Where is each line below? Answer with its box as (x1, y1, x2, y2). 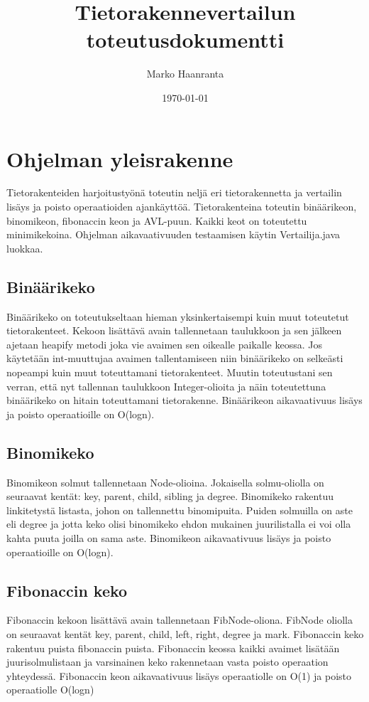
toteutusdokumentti (86, 25, 285, 54)
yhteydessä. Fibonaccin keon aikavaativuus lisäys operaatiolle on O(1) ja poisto (6, 668, 352, 683)
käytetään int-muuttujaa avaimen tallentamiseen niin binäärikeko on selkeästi (6, 351, 343, 366)
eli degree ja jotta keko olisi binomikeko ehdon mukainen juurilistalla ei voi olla (6, 516, 351, 531)
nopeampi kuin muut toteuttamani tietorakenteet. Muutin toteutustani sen (6, 364, 333, 379)
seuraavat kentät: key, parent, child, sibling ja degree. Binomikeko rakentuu (6, 489, 334, 504)
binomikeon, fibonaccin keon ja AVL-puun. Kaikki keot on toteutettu (6, 213, 307, 228)
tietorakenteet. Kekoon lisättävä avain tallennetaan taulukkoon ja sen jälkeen (6, 323, 342, 338)
